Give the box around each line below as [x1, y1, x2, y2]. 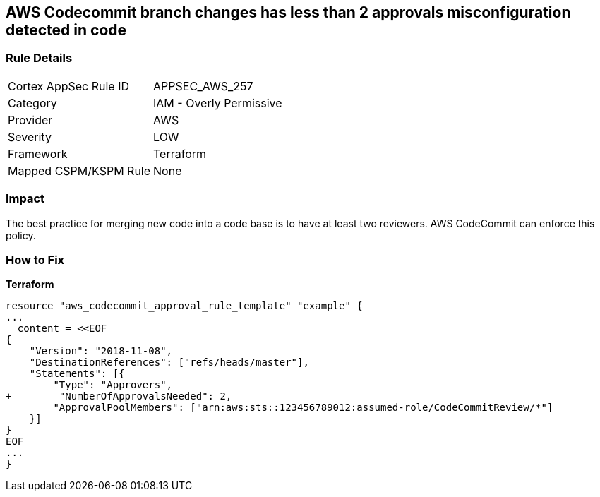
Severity [8, 129, 52, 144]
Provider [8, 112, 53, 127]
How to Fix [6, 252, 65, 267]
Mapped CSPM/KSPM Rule [8, 163, 151, 178]
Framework [8, 146, 68, 161]
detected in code [6, 21, 127, 39]
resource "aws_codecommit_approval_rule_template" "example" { [6, 300, 363, 312]
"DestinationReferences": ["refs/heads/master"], [29, 357, 309, 369]
